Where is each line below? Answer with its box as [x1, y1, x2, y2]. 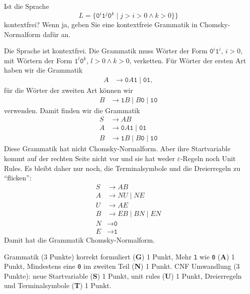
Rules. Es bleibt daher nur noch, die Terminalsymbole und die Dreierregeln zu [4, 163, 241, 173]
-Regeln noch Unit [180, 153, 236, 163]
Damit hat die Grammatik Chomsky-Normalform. [4, 234, 155, 245]
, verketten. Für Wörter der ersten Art [129, 55, 246, 65]
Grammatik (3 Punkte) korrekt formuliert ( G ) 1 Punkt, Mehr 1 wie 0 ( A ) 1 [4, 251, 235, 261]
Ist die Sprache [4, 1, 49, 11]
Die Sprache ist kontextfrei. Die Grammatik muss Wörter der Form [4, 45, 208, 56]
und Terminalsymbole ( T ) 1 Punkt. [4, 280, 112, 291]
